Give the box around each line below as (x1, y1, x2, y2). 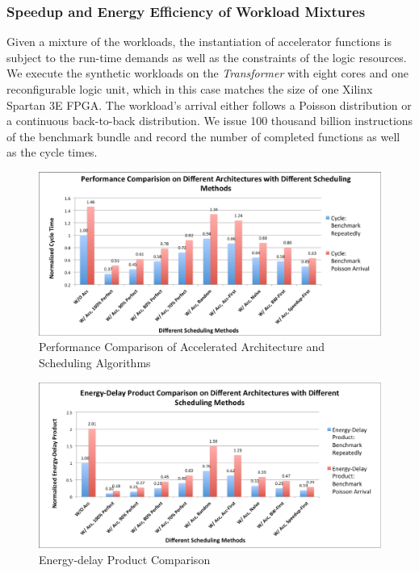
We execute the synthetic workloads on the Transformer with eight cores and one (6, 65, 409, 82)
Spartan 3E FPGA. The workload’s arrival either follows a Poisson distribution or (6, 96, 412, 113)
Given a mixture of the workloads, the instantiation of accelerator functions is (6, 33, 392, 50)
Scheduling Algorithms (39, 354, 151, 371)
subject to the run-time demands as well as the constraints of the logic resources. (6, 48, 407, 65)
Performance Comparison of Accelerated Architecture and (39, 338, 325, 355)
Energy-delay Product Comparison (39, 551, 211, 568)
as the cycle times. (6, 144, 98, 161)
